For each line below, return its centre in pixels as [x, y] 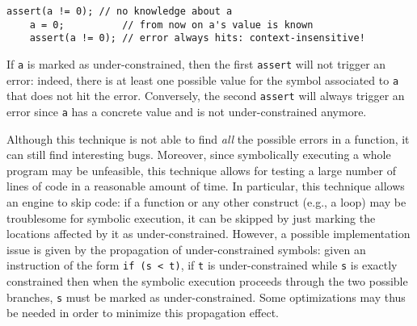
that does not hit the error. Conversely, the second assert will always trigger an [206, 96]
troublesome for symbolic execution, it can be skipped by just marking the [191, 217]
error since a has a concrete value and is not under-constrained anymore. [187, 111]
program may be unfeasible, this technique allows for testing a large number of [201, 170]
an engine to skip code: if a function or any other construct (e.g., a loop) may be [206, 201]
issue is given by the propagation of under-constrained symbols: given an [186, 249]
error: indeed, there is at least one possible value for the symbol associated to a [203, 79]
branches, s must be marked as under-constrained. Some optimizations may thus [206, 297]
